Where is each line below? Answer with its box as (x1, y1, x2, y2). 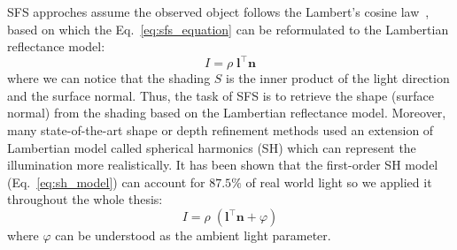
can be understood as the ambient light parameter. (55, 226, 331, 245)
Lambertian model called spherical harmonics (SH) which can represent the (7, 138, 416, 156)
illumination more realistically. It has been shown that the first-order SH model (7, 155, 438, 174)
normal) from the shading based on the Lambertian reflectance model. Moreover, (7, 103, 446, 122)
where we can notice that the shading (7, 69, 211, 87)
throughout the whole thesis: (7, 190, 163, 208)
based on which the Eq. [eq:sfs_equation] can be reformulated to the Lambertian (7, 19, 449, 38)
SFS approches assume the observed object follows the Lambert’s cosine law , (7, 3, 430, 20)
